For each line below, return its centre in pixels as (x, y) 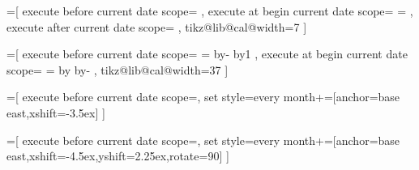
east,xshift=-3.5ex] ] (56, 112)
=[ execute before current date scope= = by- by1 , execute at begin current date (207, 54)
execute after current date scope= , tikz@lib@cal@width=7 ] (157, 26)
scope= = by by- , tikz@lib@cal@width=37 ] (118, 69)
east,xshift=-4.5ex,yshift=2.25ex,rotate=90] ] (118, 156)
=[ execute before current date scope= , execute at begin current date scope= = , (210, 11)
